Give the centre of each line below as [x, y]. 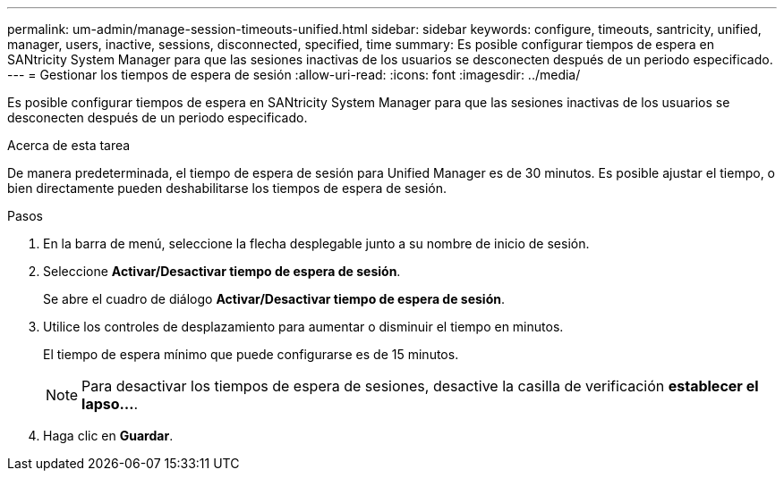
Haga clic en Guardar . [108, 436]
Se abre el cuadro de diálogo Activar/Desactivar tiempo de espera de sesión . [274, 299]
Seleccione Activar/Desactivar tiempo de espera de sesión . [222, 271]
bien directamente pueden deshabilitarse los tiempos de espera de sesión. [227, 188]
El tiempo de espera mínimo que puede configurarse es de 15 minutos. [251, 354]
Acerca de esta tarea [69, 145]
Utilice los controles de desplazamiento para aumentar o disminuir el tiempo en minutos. [303, 327]
